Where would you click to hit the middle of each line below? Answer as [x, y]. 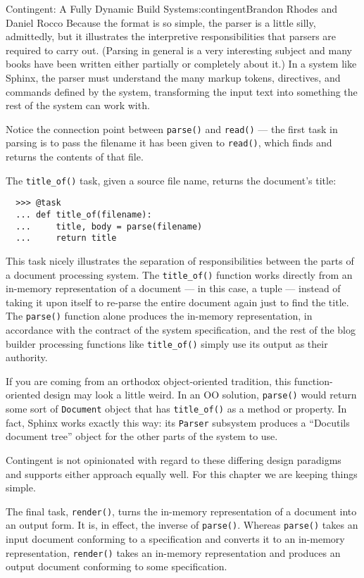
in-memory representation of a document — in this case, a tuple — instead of [173, 288]
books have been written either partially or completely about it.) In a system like [181, 64]
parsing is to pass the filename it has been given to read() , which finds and [169, 143]
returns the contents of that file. [75, 157]
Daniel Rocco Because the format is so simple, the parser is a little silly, [161, 22]
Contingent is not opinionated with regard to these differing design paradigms [174, 460]
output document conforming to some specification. [117, 566]
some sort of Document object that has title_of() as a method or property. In [176, 409]
